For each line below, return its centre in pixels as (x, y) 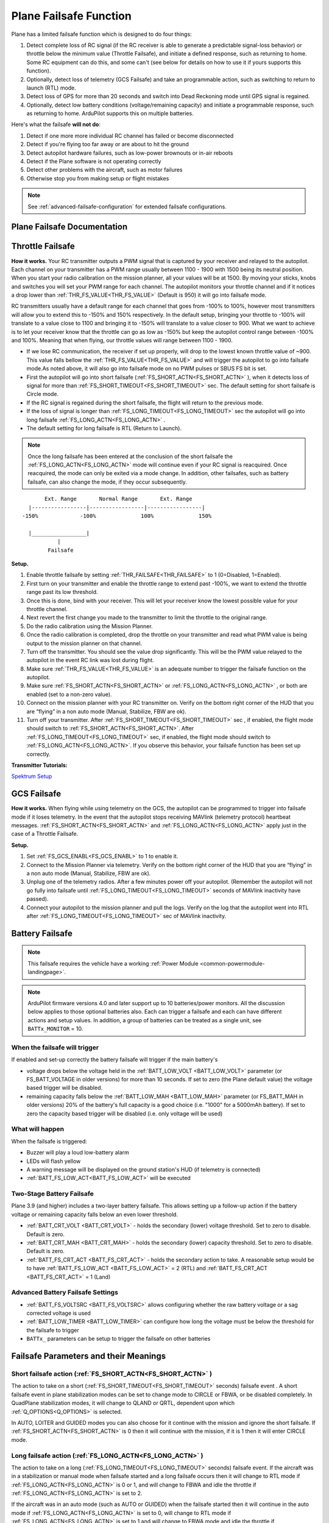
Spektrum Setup (32, 776)
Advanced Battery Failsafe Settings (65, 1293)
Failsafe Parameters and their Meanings (89, 1356)
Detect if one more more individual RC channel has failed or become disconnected (130, 136)
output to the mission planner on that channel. (84, 643)
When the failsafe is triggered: (49, 1141)
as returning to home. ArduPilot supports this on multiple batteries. (110, 113)
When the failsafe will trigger (55, 1047)
